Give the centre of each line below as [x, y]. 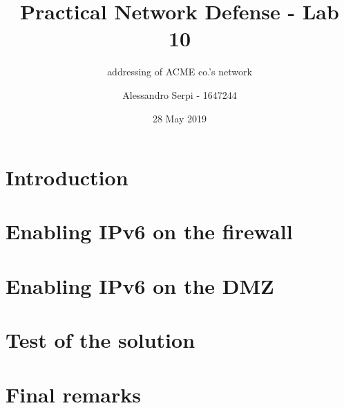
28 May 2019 [180, 118]
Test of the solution [101, 340]
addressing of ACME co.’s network [180, 72]
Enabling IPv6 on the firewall [149, 231]
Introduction [67, 177]
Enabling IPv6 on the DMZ [140, 285]
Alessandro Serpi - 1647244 [180, 94]
